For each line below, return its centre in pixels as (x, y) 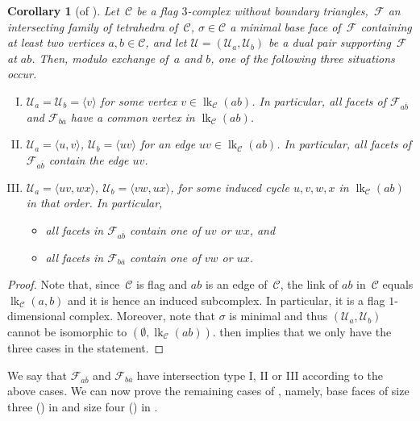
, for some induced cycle (230, 187)
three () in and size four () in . (83, 406)
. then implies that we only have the (302, 331)
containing (386, 26)
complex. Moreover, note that (142, 316)
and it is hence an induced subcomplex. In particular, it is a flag (227, 300)
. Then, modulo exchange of (100, 58)
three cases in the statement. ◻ (86, 347)
